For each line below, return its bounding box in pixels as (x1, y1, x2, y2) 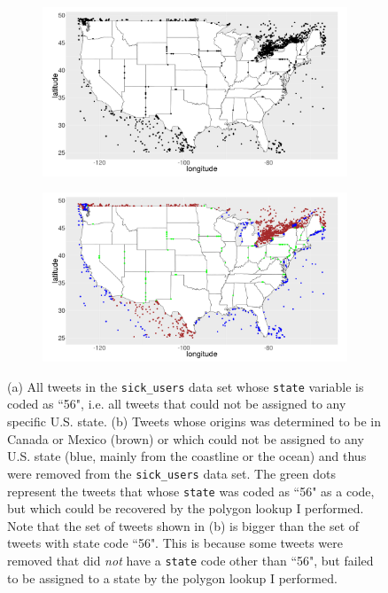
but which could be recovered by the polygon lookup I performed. (7, 499, 364, 518)
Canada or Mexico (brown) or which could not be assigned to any (7, 429, 364, 448)
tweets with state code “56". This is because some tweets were (7, 534, 344, 552)
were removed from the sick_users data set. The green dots (7, 464, 336, 482)
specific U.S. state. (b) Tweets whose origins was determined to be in (7, 412, 382, 431)
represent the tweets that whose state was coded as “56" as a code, (7, 481, 375, 500)
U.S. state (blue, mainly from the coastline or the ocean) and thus (7, 447, 367, 465)
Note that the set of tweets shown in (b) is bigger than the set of (7, 516, 360, 534)
